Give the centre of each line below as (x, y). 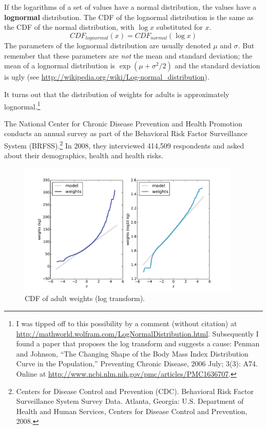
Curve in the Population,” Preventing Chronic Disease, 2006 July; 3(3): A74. (137, 363)
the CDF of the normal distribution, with (69, 27)
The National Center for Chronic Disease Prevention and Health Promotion (123, 123)
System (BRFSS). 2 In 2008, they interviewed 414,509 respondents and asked (124, 145)
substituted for (179, 27)
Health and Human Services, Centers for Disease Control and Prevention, (132, 411)
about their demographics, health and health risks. (84, 155)
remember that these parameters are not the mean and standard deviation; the (128, 55)
